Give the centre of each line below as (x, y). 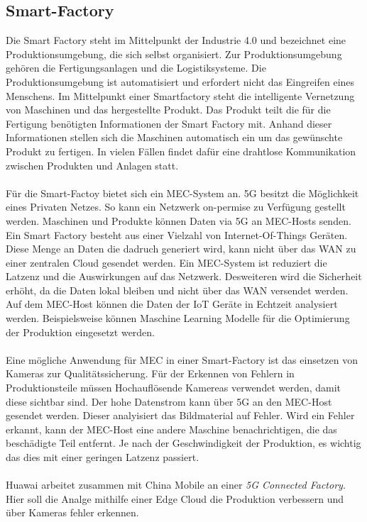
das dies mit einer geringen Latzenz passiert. (103, 457)
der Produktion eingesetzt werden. (81, 332)
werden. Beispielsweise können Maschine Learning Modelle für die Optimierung (178, 318)
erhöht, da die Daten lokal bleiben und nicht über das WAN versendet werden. (177, 290)
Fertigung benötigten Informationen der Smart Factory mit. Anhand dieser (169, 123)
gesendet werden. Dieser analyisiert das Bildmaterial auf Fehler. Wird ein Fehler (180, 415)
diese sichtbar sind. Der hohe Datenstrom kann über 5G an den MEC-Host (169, 401)
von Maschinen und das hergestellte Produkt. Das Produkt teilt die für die (168, 110)
